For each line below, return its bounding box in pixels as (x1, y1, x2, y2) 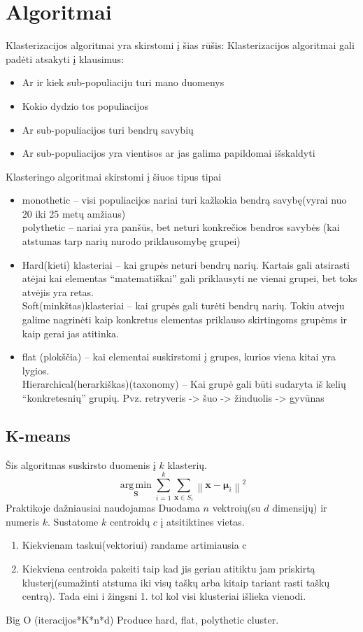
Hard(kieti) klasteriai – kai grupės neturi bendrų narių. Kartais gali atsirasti (22, 257, 350, 272)
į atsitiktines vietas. (160, 514, 245, 528)
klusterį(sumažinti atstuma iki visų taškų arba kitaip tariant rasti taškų (22, 575, 330, 589)
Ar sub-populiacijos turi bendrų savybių (22, 122, 194, 136)
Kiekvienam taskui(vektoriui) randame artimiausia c (22, 538, 247, 552)
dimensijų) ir (272, 500, 327, 515)
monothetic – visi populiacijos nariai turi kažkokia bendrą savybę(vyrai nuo (22, 192, 347, 207)
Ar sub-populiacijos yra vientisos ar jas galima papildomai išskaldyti (22, 146, 315, 160)
